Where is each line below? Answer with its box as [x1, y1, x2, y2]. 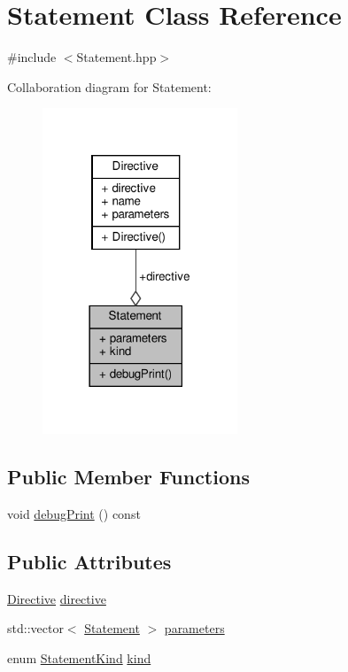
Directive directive [7, 589, 106, 607]
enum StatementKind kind [7, 648, 151, 667]
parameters [164, 619, 225, 637]
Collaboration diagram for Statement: [7, 77, 212, 96]
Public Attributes [7, 547, 172, 575]
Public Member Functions [7, 463, 250, 490]
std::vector [7, 619, 64, 637]
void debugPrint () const [7, 504, 141, 522]
